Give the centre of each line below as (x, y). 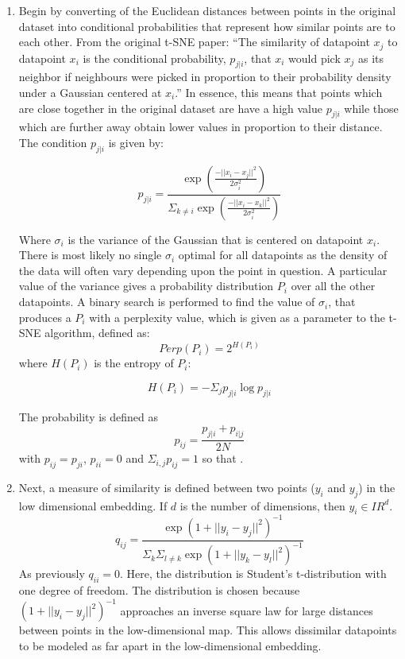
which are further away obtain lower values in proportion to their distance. (201, 127)
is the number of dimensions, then (262, 505)
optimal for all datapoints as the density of (283, 255)
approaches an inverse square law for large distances (247, 610)
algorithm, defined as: (97, 333)
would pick (314, 58)
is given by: (136, 143)
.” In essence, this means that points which (279, 93)
